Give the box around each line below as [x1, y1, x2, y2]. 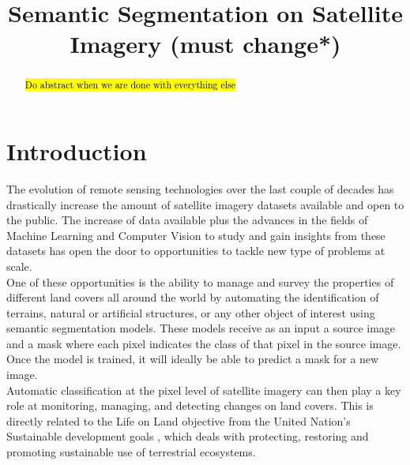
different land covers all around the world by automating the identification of [6, 289, 379, 306]
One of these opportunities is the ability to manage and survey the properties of [6, 273, 394, 290]
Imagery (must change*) [70, 28, 341, 60]
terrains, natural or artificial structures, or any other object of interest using [6, 304, 375, 321]
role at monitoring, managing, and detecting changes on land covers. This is [6, 397, 374, 414]
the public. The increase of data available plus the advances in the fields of [6, 212, 368, 228]
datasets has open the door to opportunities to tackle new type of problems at [6, 242, 386, 259]
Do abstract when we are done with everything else [24, 78, 236, 92]
